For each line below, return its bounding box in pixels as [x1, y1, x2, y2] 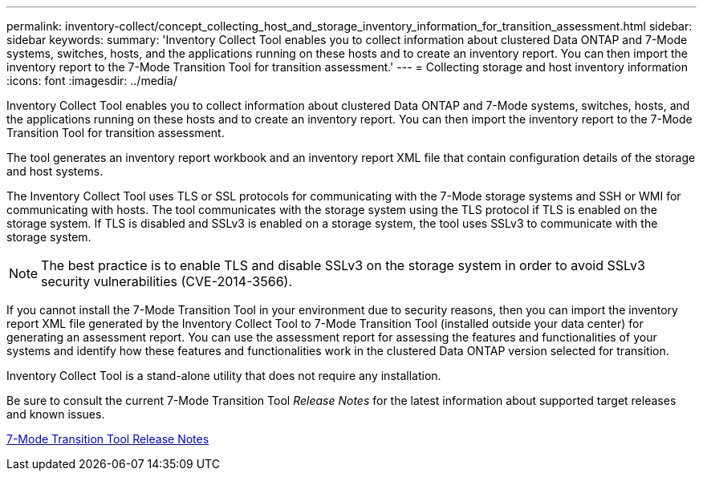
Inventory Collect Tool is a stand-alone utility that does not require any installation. [6, 369, 441, 382]
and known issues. [6, 407, 105, 421]
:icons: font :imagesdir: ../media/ [6, 74, 177, 87]
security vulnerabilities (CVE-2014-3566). [41, 273, 292, 289]
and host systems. [6, 164, 104, 178]
